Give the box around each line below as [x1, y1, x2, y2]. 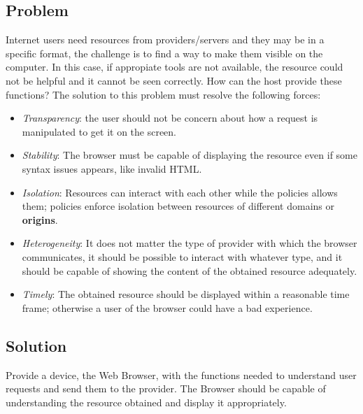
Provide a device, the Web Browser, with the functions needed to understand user [6, 367, 357, 382]
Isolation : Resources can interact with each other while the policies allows [22, 185, 338, 199]
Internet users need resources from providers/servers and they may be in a [6, 32, 325, 47]
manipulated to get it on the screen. [22, 124, 177, 138]
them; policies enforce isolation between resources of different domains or [22, 199, 335, 213]
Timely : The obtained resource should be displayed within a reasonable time [22, 287, 350, 301]
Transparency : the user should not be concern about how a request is [22, 110, 318, 125]
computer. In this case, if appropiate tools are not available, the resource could [6, 59, 343, 74]
